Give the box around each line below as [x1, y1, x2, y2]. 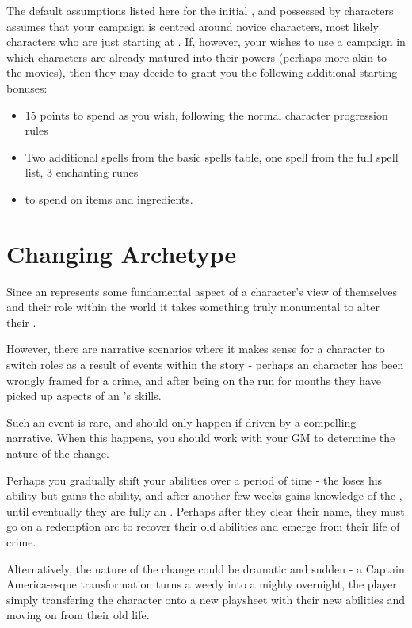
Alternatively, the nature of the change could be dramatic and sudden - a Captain [6, 560, 405, 577]
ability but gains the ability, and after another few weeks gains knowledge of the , [6, 487, 402, 504]
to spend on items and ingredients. [25, 190, 193, 207]
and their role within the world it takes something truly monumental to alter [6, 299, 380, 315]
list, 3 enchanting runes [25, 164, 139, 181]
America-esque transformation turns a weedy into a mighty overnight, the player [6, 576, 397, 592]
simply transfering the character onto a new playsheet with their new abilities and [6, 591, 405, 607]
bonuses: [6, 79, 48, 96]
